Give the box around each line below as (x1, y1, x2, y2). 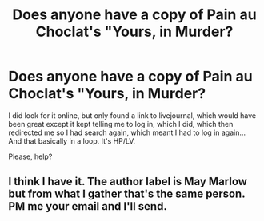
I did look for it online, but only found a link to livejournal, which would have (8, 110, 257, 120)
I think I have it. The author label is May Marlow (8, 175, 248, 188)
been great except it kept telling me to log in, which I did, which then (8, 119, 234, 128)
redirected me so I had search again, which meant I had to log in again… (8, 128, 246, 137)
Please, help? (8, 152, 53, 161)
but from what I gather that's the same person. (8, 187, 246, 201)
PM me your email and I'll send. (8, 199, 168, 213)
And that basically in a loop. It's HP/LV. (8, 136, 136, 145)
